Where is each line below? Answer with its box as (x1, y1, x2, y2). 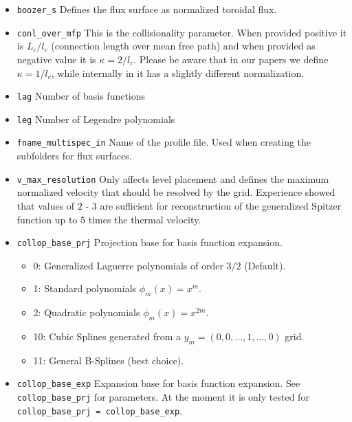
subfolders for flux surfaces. (16, 148, 132, 163)
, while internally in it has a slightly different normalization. (51, 65, 305, 80)
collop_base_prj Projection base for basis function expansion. (16, 235, 283, 249)
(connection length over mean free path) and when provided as (51, 38, 316, 53)
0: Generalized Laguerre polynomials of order (33, 258, 223, 272)
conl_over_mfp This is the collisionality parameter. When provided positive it (16, 25, 347, 39)
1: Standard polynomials (33, 281, 137, 296)
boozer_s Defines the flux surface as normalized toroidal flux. (16, 2, 277, 16)
